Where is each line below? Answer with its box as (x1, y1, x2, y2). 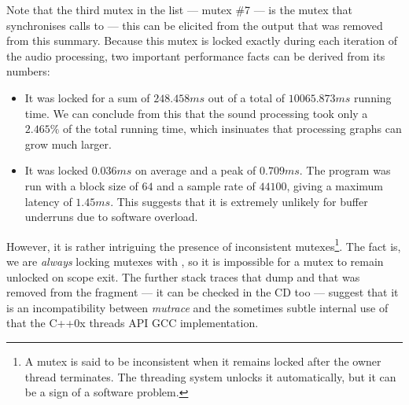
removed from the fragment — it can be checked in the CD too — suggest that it (6, 284, 399, 300)
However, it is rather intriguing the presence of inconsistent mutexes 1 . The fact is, (6, 235, 401, 254)
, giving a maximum (286, 177, 384, 193)
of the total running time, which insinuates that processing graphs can (63, 120, 402, 137)
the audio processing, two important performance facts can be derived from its (6, 47, 385, 64)
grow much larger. (24, 135, 112, 152)
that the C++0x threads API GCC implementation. (6, 315, 259, 331)
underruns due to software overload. (24, 208, 198, 225)
